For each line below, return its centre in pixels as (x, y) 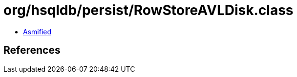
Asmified (37, 31)
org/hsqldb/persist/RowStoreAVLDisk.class (148, 10)
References (32, 50)
